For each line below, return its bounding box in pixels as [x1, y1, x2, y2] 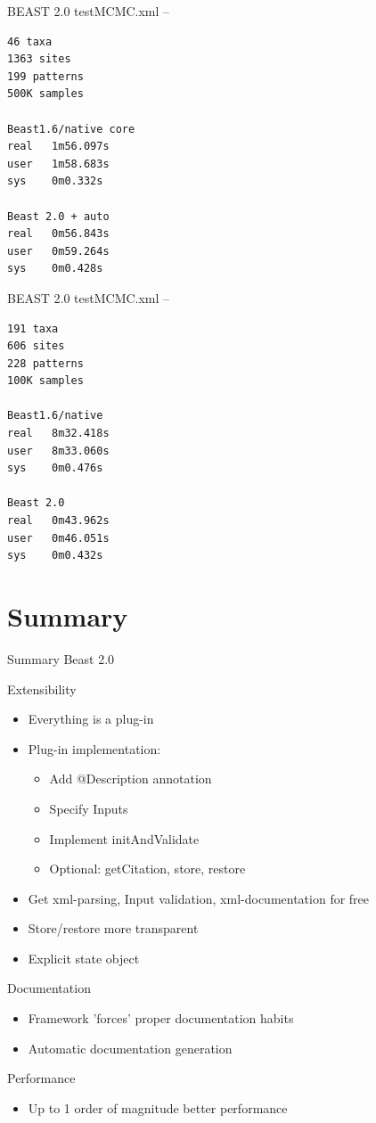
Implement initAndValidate [49, 829, 200, 848]
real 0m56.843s [7, 227, 110, 241]
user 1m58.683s [7, 157, 110, 170]
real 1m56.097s [7, 140, 110, 153]
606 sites [7, 340, 65, 353]
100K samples [7, 374, 84, 388]
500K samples [7, 87, 84, 101]
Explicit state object [28, 948, 140, 967]
